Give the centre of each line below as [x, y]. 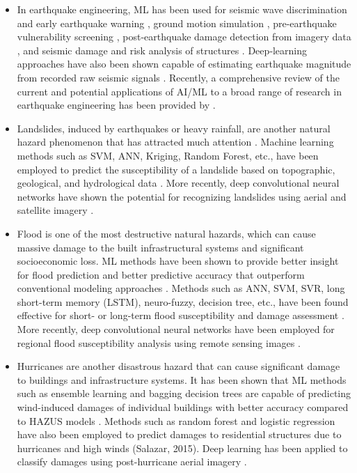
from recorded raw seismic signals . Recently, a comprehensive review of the [178, 77]
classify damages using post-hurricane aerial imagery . [132, 462]
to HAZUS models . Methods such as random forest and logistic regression [176, 420]
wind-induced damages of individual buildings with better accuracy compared [183, 407]
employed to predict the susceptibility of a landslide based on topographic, [176, 169]
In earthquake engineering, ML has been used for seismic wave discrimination [182, 9]
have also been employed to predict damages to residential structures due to [179, 434]
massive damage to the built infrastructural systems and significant [160, 247]
